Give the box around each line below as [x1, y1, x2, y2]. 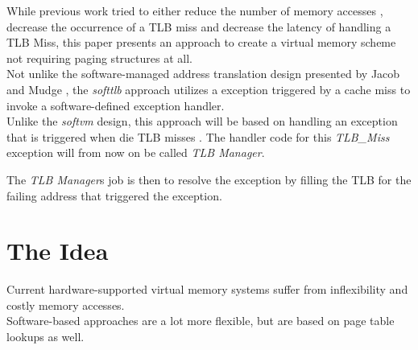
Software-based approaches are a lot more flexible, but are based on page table [6, 312, 395, 329]
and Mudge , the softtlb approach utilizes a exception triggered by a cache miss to [6, 80, 411, 97]
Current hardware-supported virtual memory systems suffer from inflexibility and [6, 281, 408, 298]
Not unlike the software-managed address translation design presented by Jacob [6, 65, 400, 82]
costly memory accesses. [6, 296, 125, 313]
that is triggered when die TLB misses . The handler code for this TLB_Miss [6, 128, 390, 145]
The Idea [6, 234, 109, 267]
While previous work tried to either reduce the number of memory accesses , [6, 2, 383, 19]
